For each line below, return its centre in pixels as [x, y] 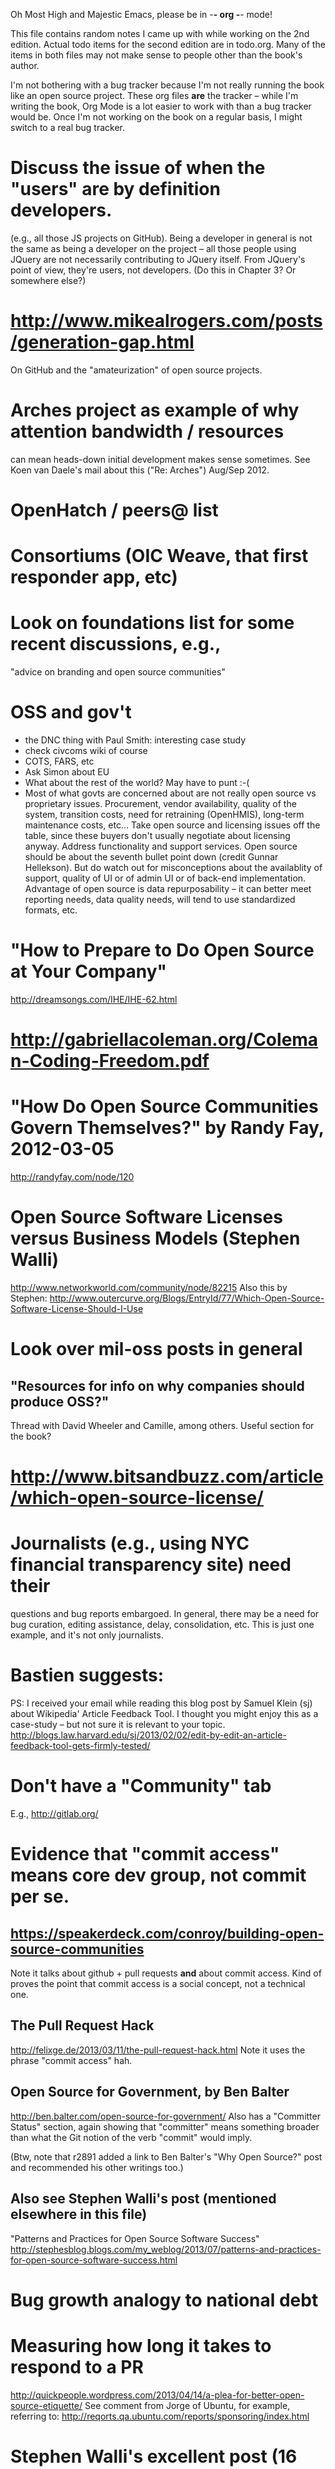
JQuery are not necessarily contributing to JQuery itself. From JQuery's [158, 259]
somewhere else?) [48, 280]
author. [25, 65]
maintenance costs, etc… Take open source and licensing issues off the [172, 825]
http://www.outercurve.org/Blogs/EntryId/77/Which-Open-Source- [187, 1298]
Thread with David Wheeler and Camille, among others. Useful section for [162, 1426]
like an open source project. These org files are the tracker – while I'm [154, 95]
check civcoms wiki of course [86, 751]
